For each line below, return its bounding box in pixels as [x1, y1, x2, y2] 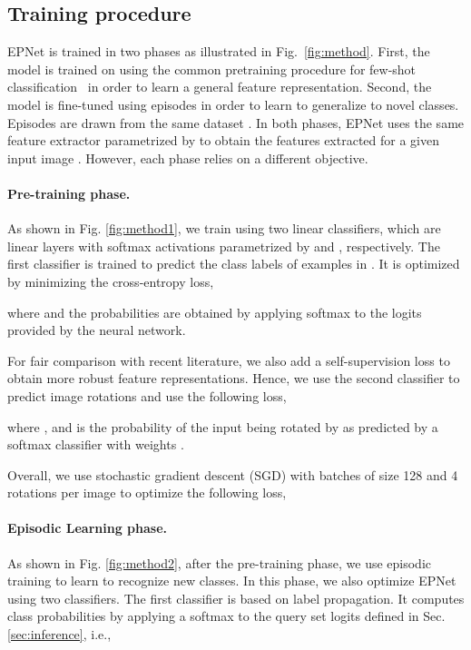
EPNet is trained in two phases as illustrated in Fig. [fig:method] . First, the [7, 42, 430, 61]
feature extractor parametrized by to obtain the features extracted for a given [7, 131, 439, 150]
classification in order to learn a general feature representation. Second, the [7, 77, 432, 96]
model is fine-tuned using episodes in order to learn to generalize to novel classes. [7, 94, 459, 113]
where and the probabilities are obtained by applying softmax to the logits [7, 302, 422, 321]
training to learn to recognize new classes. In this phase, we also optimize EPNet [7, 571, 456, 590]
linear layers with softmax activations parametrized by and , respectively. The [7, 236, 440, 255]
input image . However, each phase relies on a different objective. [7, 148, 368, 167]
